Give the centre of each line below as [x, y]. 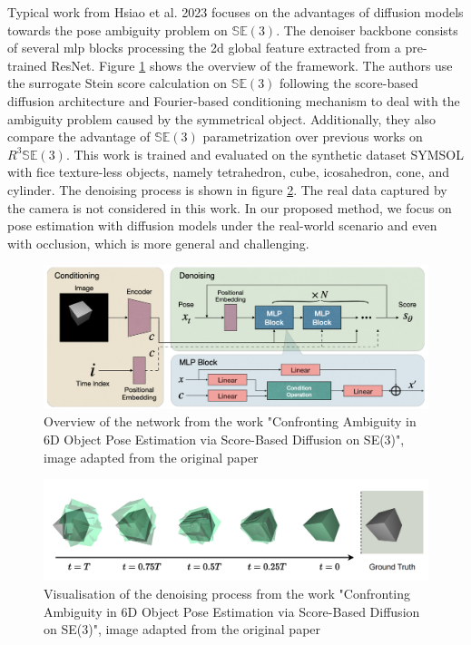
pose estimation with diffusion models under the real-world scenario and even [222, 225]
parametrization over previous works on [313, 137]
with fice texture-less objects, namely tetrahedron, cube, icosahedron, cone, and [228, 172]
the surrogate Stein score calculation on [118, 83]
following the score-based [349, 83]
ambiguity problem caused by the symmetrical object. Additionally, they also [222, 118]
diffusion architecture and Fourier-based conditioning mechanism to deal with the [234, 100]
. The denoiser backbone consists [367, 29]
